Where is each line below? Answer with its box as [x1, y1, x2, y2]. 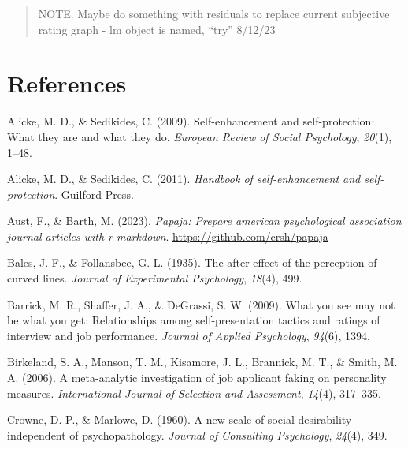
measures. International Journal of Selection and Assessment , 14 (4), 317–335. [7, 384, 381, 401]
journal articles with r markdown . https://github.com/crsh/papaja [7, 227, 328, 244]
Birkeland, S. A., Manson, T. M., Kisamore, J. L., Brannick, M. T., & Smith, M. [7, 354, 398, 370]
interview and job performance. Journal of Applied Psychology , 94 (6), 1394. [7, 327, 370, 343]
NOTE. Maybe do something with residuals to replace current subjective [38, 6, 390, 21]
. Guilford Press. [54, 185, 134, 202]
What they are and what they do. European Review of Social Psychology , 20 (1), [7, 128, 392, 144]
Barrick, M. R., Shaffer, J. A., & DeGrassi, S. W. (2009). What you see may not [7, 296, 395, 312]
